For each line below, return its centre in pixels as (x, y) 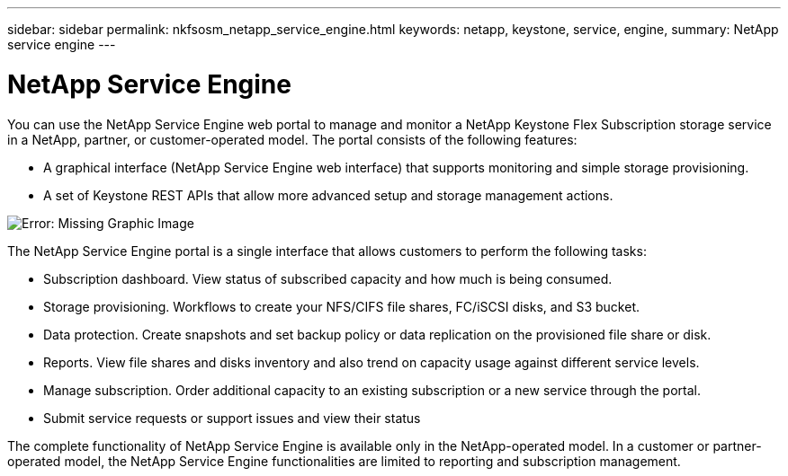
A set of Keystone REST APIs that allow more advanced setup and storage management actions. (328, 195)
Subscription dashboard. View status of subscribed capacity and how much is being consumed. (328, 278)
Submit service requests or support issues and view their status (232, 418)
